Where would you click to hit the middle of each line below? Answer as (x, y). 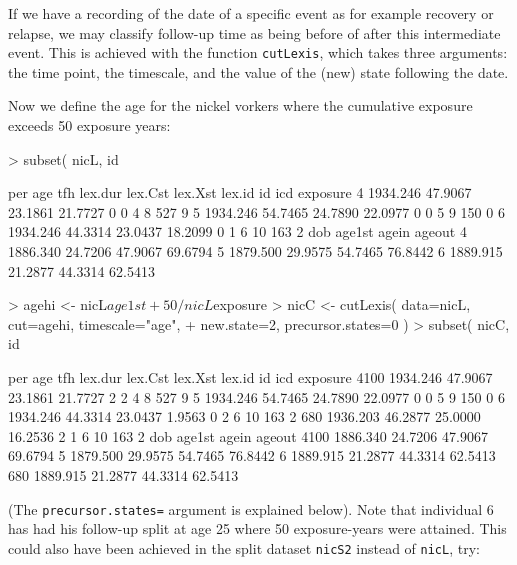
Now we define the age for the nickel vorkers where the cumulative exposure (240, 105)
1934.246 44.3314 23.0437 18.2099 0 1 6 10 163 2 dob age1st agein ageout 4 (237, 231)
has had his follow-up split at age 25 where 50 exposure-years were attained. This (257, 528)
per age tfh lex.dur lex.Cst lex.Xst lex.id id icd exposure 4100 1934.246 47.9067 (250, 376)
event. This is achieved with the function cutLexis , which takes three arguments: (258, 52)
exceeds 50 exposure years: (89, 125)
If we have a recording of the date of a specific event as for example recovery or (251, 13)
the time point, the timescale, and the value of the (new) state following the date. (258, 71)
